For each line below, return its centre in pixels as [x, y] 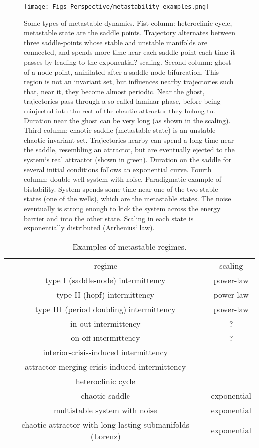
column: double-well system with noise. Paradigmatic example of [123, 179]
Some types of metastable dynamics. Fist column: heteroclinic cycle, [128, 23]
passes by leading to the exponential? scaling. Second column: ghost [128, 62]
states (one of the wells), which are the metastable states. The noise [128, 198]
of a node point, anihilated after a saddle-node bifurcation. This [122, 71]
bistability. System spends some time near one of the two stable [121, 188]
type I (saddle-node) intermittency [106, 280]
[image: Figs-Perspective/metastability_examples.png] [117, 7]
